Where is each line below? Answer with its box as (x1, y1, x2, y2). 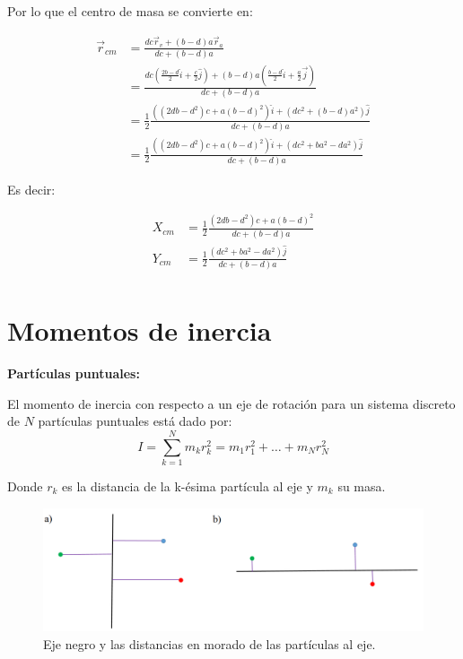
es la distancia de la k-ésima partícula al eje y (62, 477, 313, 495)
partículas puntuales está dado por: (38, 412, 232, 430)
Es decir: (7, 179, 56, 198)
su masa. (337, 477, 386, 495)
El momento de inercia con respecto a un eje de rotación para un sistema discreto (7, 394, 456, 412)
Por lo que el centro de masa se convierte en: (7, 2, 253, 20)
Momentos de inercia (7, 312, 272, 349)
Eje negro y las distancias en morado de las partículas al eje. (43, 634, 376, 653)
